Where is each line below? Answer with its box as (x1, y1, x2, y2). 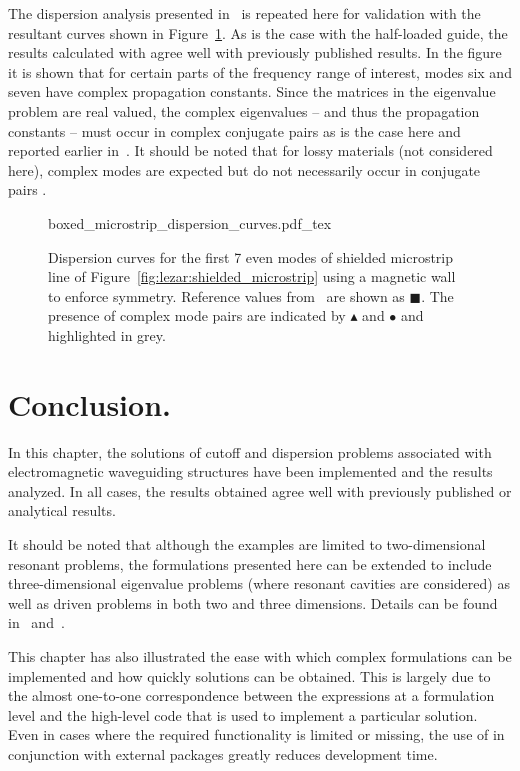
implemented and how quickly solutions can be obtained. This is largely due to (8, 665, 491, 686)
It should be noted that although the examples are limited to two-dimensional (8, 534, 486, 554)
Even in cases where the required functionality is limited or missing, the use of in (8, 724, 505, 745)
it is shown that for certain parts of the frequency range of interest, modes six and (8, 61, 512, 82)
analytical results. (8, 500, 116, 521)
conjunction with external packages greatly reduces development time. (8, 743, 438, 764)
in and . (8, 612, 65, 633)
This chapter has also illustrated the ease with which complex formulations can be (8, 645, 512, 666)
